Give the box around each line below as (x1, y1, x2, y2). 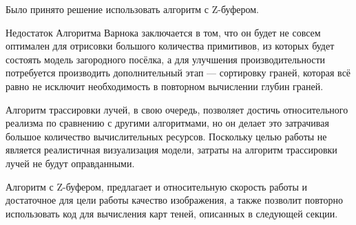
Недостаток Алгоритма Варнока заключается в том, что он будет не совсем (6, 25, 321, 39)
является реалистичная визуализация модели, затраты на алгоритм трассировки (6, 142, 337, 157)
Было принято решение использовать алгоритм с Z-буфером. (6, 2, 259, 16)
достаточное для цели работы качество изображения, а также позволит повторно (6, 193, 344, 207)
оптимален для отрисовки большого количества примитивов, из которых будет (6, 39, 335, 53)
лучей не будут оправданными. (6, 156, 135, 170)
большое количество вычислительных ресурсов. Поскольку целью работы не (6, 129, 327, 143)
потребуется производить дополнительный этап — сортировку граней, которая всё (6, 65, 351, 80)
